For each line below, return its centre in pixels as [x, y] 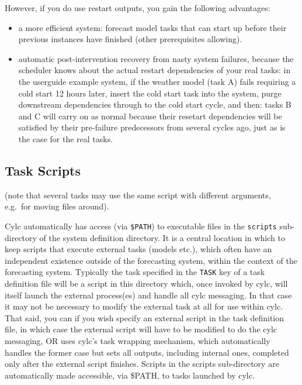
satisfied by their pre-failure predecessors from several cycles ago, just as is [152, 127]
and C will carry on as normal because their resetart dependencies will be [150, 116]
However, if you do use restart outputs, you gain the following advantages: [138, 8]
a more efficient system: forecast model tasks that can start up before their [152, 27]
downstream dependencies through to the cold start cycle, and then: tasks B [155, 104]
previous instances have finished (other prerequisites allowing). [130, 39]
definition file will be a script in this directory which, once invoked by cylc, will [146, 283]
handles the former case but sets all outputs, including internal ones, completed [147, 352]
